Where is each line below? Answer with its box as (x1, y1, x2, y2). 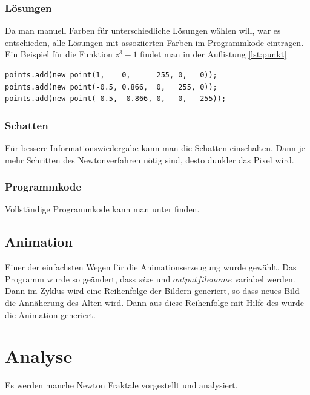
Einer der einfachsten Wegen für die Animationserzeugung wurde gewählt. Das (5, 261, 297, 273)
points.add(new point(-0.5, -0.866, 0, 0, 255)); (5, 94, 226, 103)
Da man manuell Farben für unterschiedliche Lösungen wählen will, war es (5, 24, 281, 37)
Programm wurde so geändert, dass (5, 272, 136, 285)
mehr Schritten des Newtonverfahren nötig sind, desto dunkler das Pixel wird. (5, 153, 294, 166)
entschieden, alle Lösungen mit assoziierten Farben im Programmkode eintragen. (5, 36, 304, 48)
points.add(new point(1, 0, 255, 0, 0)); (5, 71, 217, 79)
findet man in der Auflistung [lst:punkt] (140, 48, 287, 60)
